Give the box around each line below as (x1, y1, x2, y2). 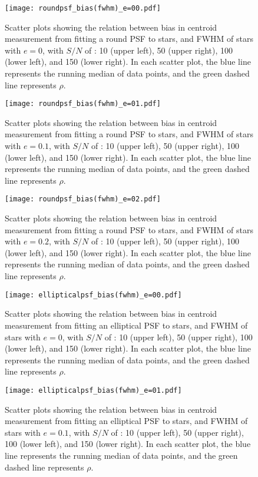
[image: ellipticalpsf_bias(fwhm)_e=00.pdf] (5, 290, 182, 299)
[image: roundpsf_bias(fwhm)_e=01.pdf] (5, 100, 161, 108)
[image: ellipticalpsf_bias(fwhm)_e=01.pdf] (5, 386, 182, 395)
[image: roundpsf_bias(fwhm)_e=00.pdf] (5, 4, 161, 12)
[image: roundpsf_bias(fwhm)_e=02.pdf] (5, 195, 161, 204)
